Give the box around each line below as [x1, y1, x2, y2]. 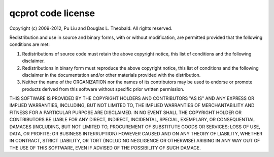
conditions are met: [9, 41, 50, 47]
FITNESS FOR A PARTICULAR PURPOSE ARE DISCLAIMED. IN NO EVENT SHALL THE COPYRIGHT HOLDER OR [9, 109, 242, 116]
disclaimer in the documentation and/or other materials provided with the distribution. [22, 72, 201, 78]
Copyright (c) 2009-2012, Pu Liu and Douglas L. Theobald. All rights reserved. [9, 25, 173, 31]
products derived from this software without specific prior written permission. [22, 86, 185, 92]
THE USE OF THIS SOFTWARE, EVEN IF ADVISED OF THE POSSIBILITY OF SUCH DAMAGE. [9, 144, 201, 151]
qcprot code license [9, 8, 95, 19]
